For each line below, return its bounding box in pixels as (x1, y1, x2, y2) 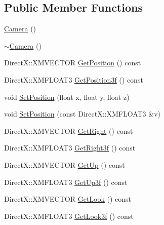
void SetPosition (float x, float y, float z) (4, 91, 130, 102)
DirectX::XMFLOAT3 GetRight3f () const (4, 142, 136, 153)
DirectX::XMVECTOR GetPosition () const (4, 57, 141, 68)
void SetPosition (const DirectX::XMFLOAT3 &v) (4, 108, 161, 119)
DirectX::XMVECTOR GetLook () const (4, 194, 132, 204)
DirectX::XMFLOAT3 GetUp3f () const (4, 176, 128, 187)
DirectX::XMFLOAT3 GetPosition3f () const (4, 74, 143, 85)
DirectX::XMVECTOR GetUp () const (4, 159, 125, 170)
